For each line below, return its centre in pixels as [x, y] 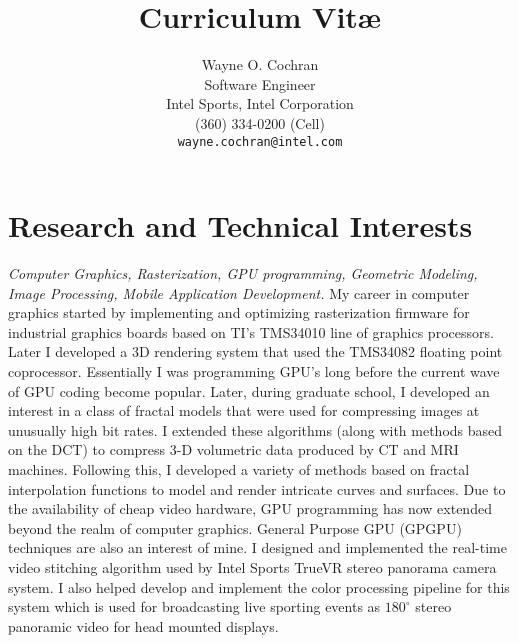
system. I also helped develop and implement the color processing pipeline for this [259, 586]
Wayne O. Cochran [260, 64]
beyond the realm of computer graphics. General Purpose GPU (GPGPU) [235, 527]
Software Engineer [260, 83]
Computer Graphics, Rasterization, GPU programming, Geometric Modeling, [243, 273]
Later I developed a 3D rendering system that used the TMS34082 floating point [255, 351]
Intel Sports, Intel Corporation [260, 103]
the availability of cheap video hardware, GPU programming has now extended [250, 508]
